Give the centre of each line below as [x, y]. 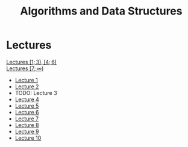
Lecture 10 [28, 138]
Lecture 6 [27, 112]
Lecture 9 [27, 131]
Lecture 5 [27, 106]
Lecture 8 [27, 125]
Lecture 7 [27, 119]
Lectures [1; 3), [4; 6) [32, 62]
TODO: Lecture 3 [36, 93]
